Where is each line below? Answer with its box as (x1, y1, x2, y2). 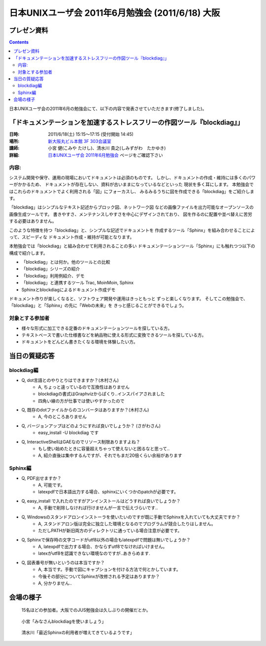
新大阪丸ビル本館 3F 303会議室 (48, 138, 111, 144)
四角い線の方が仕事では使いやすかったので (38, 398, 125, 404)
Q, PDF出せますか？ (21, 475, 62, 481)
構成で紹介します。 (9, 250, 48, 256)
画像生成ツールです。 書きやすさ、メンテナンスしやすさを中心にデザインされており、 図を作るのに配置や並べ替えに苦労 (9, 211, 252, 217)
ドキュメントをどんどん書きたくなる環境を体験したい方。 (21, 339, 138, 345)
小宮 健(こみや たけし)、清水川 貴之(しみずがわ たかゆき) (48, 145, 166, 151)
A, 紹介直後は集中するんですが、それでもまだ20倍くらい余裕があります (38, 452, 182, 458)
